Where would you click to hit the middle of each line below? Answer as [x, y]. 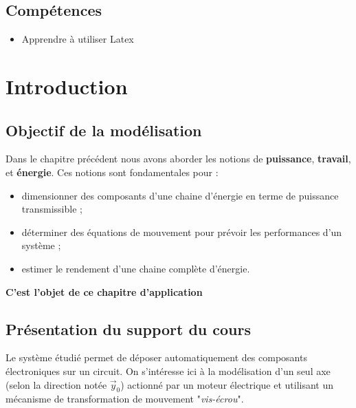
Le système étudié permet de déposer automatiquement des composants [156, 357]
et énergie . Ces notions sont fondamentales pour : [112, 172]
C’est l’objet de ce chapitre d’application [104, 291]
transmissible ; [52, 209]
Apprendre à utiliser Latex [78, 39]
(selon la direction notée [56, 384]
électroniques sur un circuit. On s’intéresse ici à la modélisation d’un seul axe [168, 371]
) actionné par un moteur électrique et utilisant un [227, 384]
